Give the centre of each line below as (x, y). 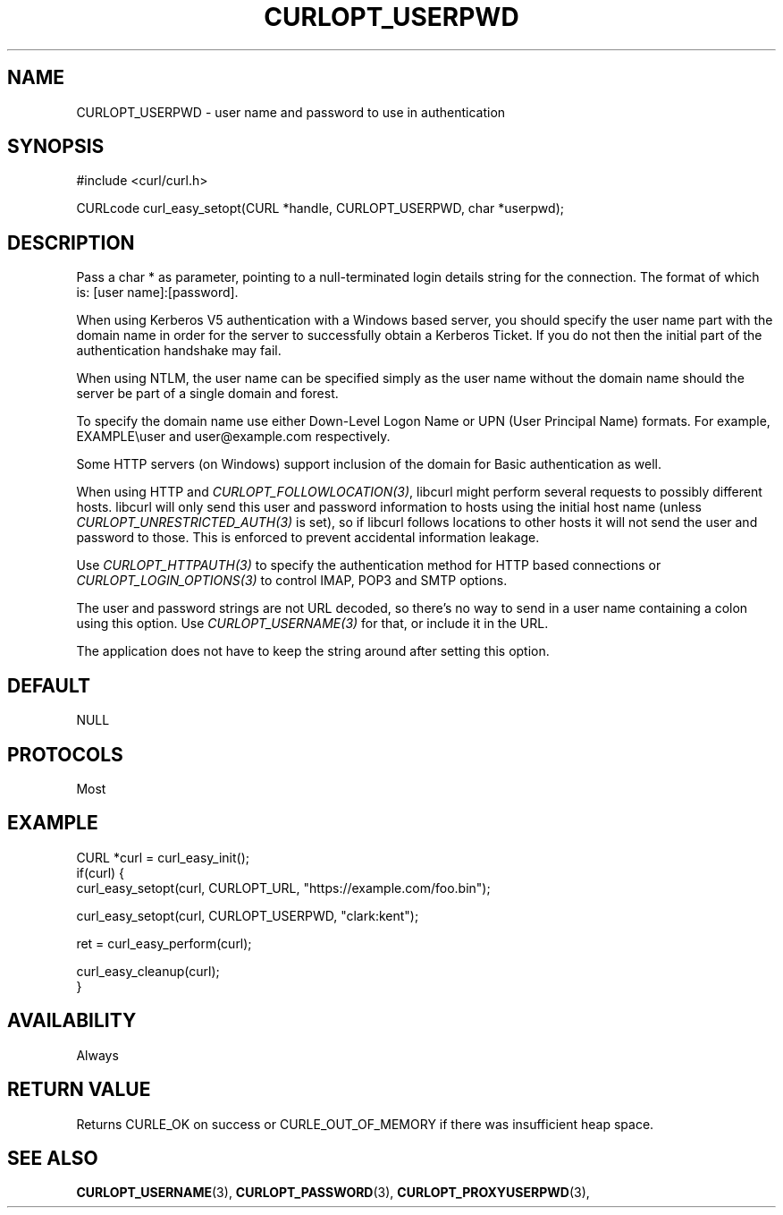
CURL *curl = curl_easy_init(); (163, 857)
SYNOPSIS (56, 147)
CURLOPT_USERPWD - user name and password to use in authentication (291, 112)
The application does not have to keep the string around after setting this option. (313, 651)
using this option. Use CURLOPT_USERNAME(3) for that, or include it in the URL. (312, 624)
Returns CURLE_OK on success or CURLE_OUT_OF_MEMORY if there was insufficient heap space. (365, 1124)
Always (97, 1055)
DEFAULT (49, 685)
